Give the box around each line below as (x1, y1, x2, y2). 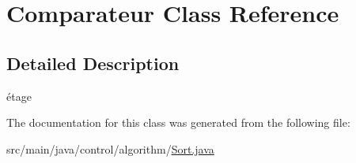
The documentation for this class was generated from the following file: (6, 114, 350, 131)
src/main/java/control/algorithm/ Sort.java (6, 140, 214, 157)
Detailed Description (6, 50, 180, 75)
